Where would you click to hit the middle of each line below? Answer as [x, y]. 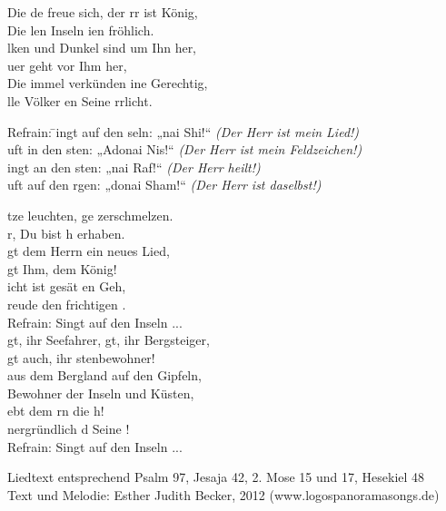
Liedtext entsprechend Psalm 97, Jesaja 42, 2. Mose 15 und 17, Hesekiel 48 [216, 477]
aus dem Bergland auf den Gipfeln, [104, 375]
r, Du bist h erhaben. [66, 233]
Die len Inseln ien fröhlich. [81, 29]
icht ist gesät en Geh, [67, 286]
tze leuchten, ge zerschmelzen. [90, 215]
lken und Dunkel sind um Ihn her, [102, 48]
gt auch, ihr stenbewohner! [81, 357]
